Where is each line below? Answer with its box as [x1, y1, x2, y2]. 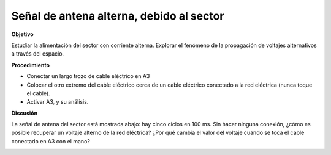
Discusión [11, 109, 38, 117]
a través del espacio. [11, 50, 64, 57]
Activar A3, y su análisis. [26, 98, 89, 106]
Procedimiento [11, 61, 50, 68]
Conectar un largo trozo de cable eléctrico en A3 [26, 73, 150, 80]
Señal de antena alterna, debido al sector [11, 9, 224, 23]
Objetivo [11, 31, 34, 38]
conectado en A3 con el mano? [11, 137, 90, 145]
